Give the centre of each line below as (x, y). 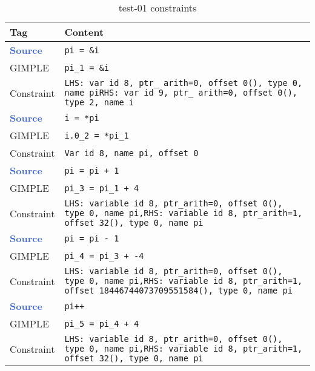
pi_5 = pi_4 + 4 (102, 323)
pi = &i (82, 50)
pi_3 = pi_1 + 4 (102, 188)
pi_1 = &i (87, 67)
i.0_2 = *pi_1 (97, 135)
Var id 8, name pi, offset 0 (131, 153)
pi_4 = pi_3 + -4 (104, 256)
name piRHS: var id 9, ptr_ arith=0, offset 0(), (181, 93)
